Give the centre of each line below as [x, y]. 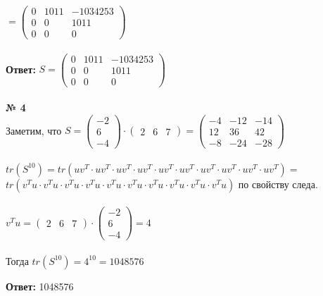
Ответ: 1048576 [40, 286]
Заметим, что [34, 130]
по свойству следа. [278, 184]
